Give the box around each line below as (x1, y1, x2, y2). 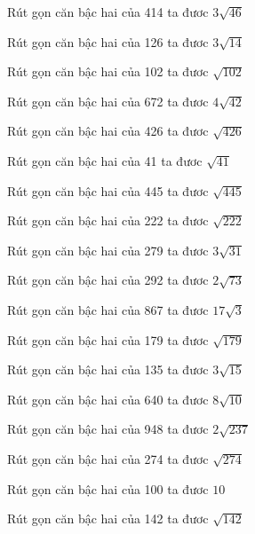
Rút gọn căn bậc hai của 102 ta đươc (7, 62, 209, 81)
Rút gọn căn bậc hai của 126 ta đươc (7, 32, 209, 51)
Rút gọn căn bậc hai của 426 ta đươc (7, 122, 209, 140)
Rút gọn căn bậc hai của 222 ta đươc (7, 211, 209, 230)
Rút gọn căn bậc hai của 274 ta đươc (7, 449, 209, 467)
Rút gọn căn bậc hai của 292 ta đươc (7, 271, 209, 289)
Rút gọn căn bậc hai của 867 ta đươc (7, 300, 209, 318)
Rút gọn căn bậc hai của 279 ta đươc (7, 240, 209, 259)
